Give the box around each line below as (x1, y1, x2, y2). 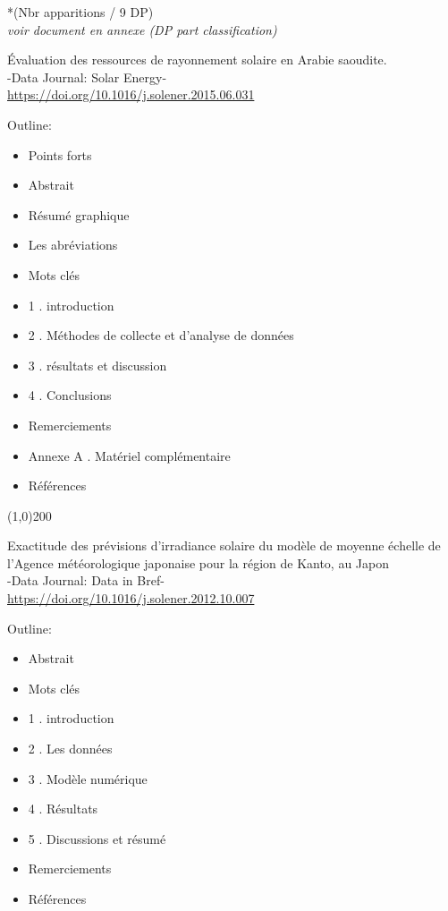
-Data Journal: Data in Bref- (7, 571, 165, 590)
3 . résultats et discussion (28, 355, 167, 374)
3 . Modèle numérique (28, 769, 148, 788)
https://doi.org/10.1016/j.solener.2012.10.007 (7, 589, 255, 608)
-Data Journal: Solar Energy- (7, 67, 167, 86)
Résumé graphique (28, 205, 130, 224)
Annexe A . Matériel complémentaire (28, 446, 231, 464)
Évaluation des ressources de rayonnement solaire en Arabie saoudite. (7, 50, 387, 69)
